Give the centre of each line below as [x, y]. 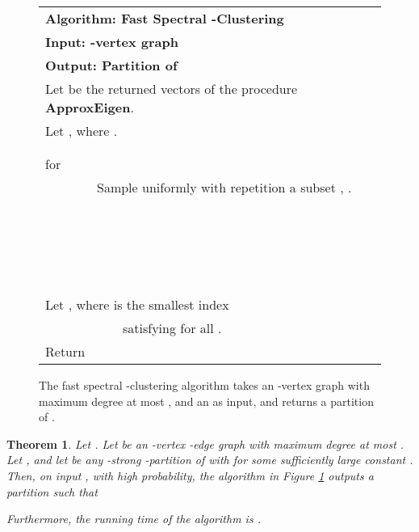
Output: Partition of [111, 65]
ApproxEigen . [90, 107]
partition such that [52, 491]
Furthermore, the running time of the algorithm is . [134, 519]
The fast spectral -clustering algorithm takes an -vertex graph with [204, 385]
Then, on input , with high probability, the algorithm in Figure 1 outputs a [190, 475]
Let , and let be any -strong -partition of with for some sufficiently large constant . [210, 460]
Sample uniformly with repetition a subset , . [224, 187]
